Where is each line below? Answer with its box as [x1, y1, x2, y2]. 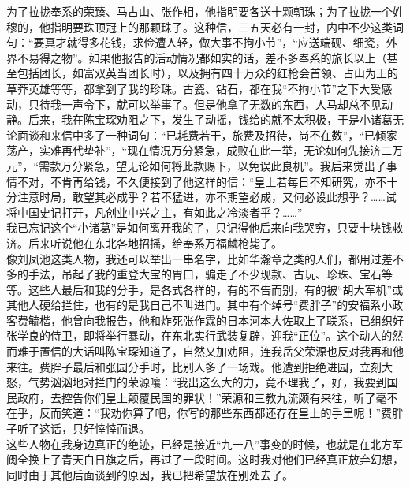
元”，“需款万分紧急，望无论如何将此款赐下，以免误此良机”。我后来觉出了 [6, 157, 386, 173]
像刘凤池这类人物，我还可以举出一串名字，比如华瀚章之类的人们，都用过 [6, 250, 382, 266]
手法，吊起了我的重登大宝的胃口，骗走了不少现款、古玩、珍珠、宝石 [28, 266, 382, 282]
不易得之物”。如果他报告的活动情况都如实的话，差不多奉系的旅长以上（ [17, 49, 387, 65]
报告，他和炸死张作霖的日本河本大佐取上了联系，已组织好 [105, 311, 404, 328]
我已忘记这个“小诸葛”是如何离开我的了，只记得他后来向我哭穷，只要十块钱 [6, 219, 393, 236]
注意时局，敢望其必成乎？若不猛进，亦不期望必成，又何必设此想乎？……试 [17, 188, 397, 205]
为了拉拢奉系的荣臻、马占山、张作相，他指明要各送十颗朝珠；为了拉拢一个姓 [6, 3, 404, 19]
